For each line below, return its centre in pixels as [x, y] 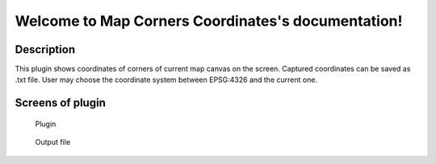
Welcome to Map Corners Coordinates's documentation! [209, 21]
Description [45, 49]
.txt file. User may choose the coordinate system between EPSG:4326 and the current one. [166, 80]
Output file [53, 142]
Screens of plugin [61, 103]
